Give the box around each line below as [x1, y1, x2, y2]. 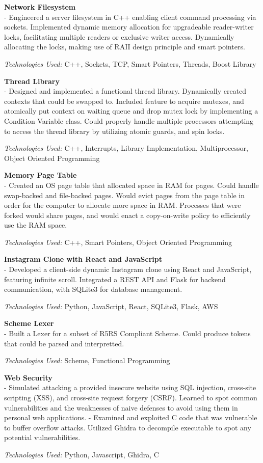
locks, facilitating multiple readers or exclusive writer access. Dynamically [4, 31, 234, 42]
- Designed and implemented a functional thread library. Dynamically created [4, 86, 247, 96]
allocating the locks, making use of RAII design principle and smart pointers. [4, 41, 245, 52]
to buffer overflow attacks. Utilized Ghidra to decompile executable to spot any [4, 422, 251, 432]
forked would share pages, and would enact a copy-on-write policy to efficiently [4, 209, 251, 220]
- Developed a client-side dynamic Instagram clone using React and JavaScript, [4, 264, 252, 275]
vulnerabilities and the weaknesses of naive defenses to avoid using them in [4, 402, 238, 413]
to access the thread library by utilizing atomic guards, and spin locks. [4, 125, 225, 136]
